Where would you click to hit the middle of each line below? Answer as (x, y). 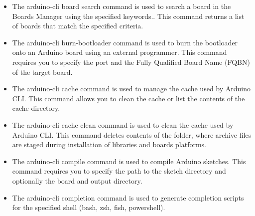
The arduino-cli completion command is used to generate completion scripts (128, 197)
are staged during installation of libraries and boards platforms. (109, 144)
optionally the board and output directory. (77, 180)
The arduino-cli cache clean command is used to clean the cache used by (123, 124)
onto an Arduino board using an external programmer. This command (120, 52)
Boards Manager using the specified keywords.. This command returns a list (128, 16)
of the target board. (42, 72)
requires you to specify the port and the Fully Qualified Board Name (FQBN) (131, 62)
